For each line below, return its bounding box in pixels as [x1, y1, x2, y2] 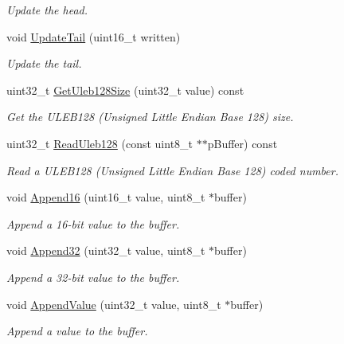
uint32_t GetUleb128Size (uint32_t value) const [6, 81, 244, 98]
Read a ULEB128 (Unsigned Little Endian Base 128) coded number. [6, 162, 338, 178]
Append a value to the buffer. [6, 322, 148, 339]
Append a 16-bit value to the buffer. [6, 215, 180, 232]
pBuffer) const [207, 135, 278, 151]
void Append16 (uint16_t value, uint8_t [6, 189, 205, 205]
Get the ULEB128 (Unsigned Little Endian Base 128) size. [6, 108, 294, 125]
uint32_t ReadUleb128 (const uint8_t [6, 135, 193, 151]
